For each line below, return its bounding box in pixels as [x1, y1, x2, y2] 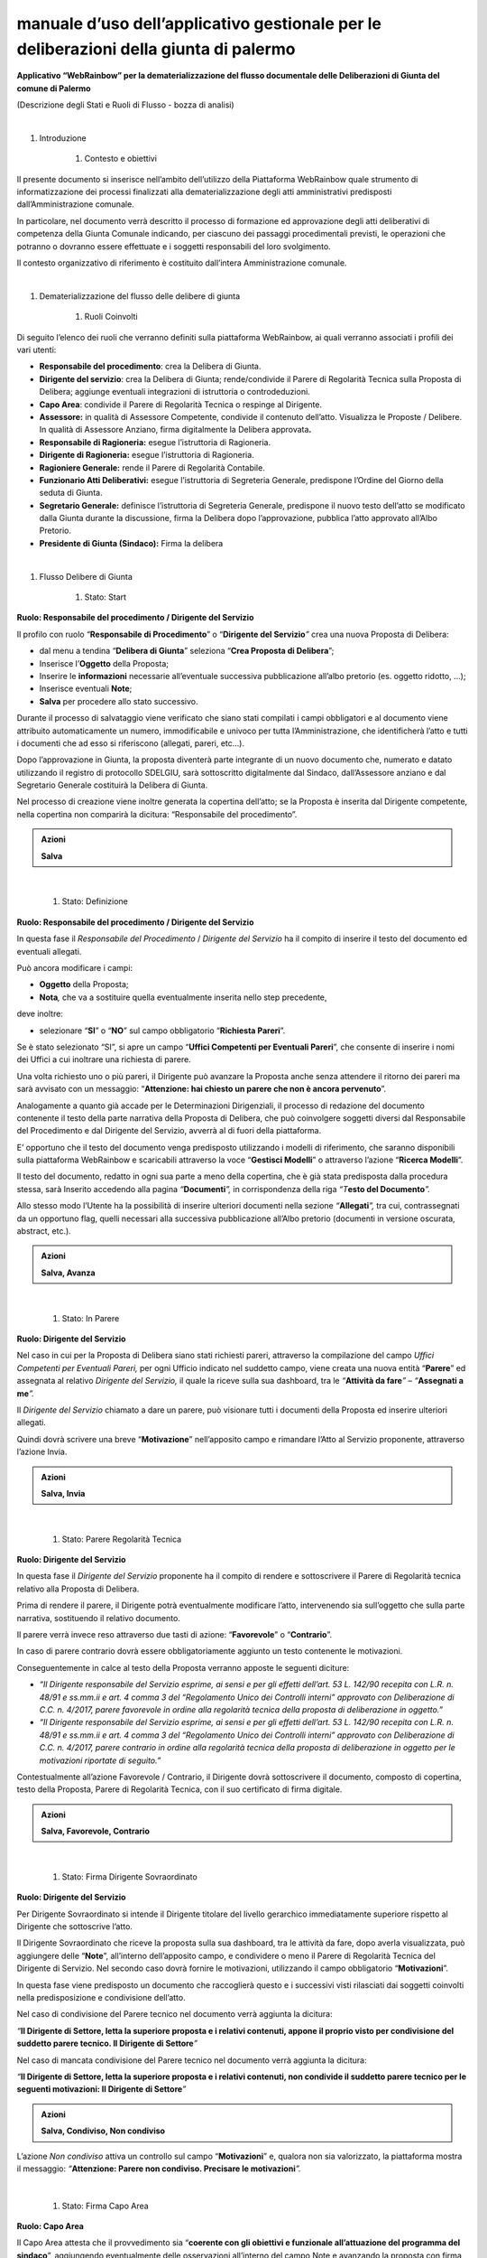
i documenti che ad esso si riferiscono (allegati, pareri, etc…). [16, 737, 245, 749]
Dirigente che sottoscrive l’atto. [16, 1921, 133, 1932]
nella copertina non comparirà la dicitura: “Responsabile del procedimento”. [16, 808, 298, 819]
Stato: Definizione [61, 896, 128, 907]
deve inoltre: [16, 1008, 63, 1020]
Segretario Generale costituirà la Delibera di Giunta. [16, 779, 208, 790]
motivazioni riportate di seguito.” [39, 1755, 161, 1766]
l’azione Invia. [16, 1446, 68, 1458]
